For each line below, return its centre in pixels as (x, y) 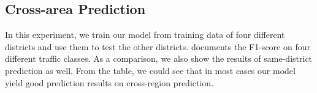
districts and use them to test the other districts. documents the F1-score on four (158, 46)
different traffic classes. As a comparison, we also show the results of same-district (159, 58)
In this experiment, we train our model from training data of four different (145, 35)
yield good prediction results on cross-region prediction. (109, 82)
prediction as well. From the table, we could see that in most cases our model (150, 70)
